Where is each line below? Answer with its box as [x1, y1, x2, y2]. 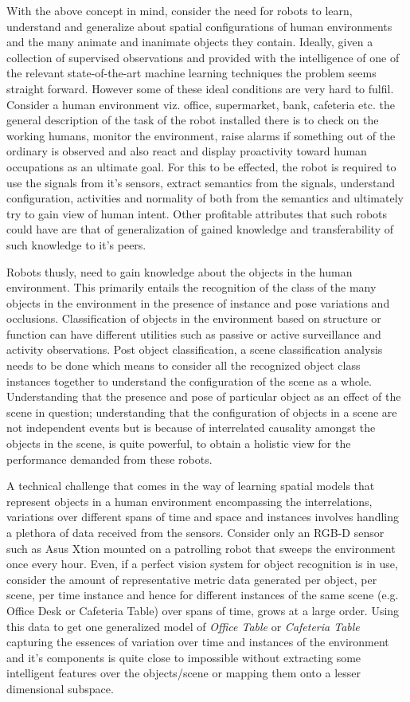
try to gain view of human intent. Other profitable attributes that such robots [6, 205, 388, 222]
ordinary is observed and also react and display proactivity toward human [6, 143, 367, 159]
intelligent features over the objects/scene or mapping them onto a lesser [6, 665, 361, 681]
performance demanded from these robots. [6, 450, 213, 467]
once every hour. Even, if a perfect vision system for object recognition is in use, [6, 555, 398, 572]
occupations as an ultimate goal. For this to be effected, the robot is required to [6, 158, 396, 175]
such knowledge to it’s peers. [6, 236, 146, 253]
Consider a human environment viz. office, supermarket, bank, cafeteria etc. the [6, 96, 395, 112]
